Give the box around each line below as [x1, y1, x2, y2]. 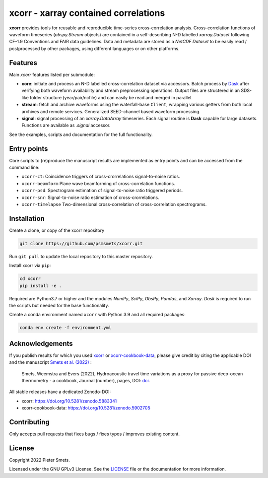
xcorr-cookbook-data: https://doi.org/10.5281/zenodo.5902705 [21, 405, 151, 411]
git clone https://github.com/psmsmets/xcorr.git [19, 241, 143, 246]
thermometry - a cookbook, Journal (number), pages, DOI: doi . [21, 378, 150, 384]
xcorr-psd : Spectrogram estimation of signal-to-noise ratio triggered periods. [21, 188, 183, 194]
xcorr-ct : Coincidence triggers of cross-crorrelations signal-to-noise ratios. [21, 174, 181, 180]
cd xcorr [19, 276, 41, 281]
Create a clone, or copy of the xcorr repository [9, 227, 105, 233]
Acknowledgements [9, 339, 73, 347]
